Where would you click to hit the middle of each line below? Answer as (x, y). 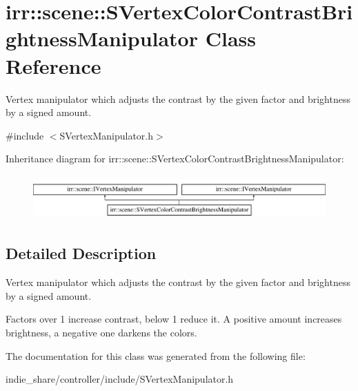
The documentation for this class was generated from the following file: (156, 355)
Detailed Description (81, 253)
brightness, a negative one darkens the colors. (101, 332)
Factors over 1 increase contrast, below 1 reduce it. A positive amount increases (174, 319)
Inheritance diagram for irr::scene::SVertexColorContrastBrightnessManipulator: (175, 159)
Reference (53, 65)
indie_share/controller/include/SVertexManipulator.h (120, 379)
